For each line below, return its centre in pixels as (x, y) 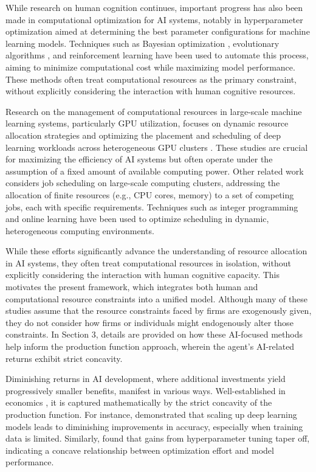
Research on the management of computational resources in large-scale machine (154, 111)
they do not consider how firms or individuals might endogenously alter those (149, 322)
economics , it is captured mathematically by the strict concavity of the (139, 402)
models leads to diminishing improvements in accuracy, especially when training (154, 426)
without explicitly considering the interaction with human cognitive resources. (151, 91)
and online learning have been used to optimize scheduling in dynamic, (137, 219)
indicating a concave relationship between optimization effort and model (140, 450)
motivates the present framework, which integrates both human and (132, 287)
